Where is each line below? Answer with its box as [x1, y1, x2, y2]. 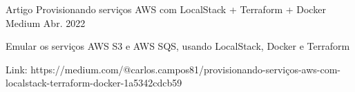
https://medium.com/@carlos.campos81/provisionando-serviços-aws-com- [30, 62, 340, 76]
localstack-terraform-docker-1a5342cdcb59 [6, 75, 182, 90]
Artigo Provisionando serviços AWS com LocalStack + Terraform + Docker [6, 2, 326, 16]
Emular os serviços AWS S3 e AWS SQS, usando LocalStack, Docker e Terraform [6, 39, 350, 53]
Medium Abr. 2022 [6, 15, 86, 30]
